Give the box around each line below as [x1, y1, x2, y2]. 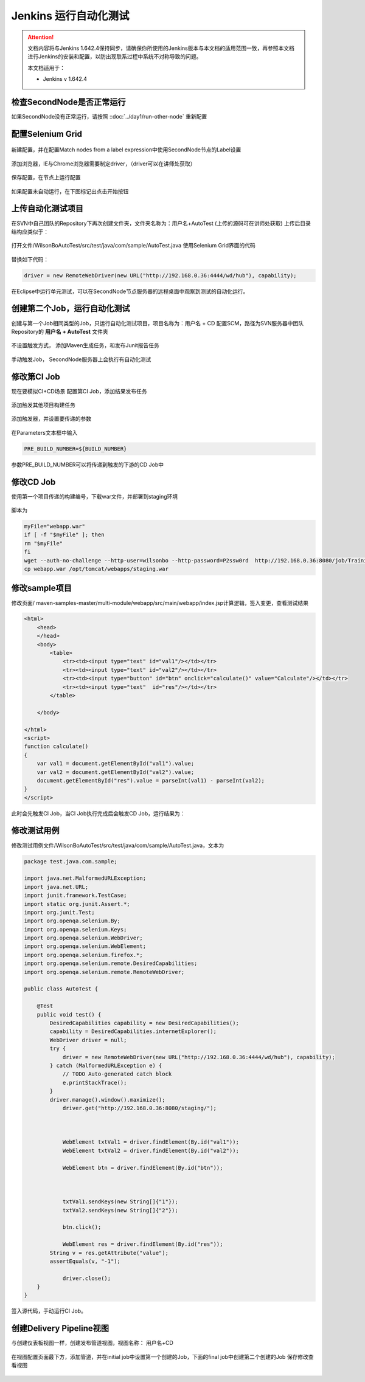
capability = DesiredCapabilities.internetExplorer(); [49, 1028, 217, 1035]
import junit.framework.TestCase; [24, 892, 127, 899]
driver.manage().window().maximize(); [49, 1096, 165, 1103]
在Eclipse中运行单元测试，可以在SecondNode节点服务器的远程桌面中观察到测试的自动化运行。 [11, 288, 249, 295]
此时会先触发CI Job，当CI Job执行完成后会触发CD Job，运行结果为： [11, 809, 186, 817]
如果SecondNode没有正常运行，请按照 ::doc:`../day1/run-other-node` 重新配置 [11, 113, 207, 120]
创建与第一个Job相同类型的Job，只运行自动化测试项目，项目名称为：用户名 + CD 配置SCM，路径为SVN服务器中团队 [11, 319, 304, 326]
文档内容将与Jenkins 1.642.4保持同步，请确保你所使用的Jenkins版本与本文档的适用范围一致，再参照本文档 [27, 44, 294, 52]
